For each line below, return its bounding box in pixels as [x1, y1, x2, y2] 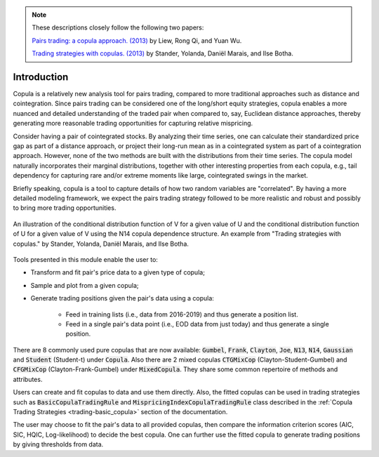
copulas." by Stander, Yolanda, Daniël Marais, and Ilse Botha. [13, 239, 189, 248]
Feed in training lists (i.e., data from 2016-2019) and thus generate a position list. [65, 310, 298, 319]
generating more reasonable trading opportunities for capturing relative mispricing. [13, 119, 253, 128]
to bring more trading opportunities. [13, 204, 117, 212]
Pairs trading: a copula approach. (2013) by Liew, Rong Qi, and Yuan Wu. [32, 36, 242, 45]
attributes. [13, 375, 43, 383]
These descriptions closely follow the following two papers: [32, 23, 204, 32]
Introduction [13, 71, 69, 83]
